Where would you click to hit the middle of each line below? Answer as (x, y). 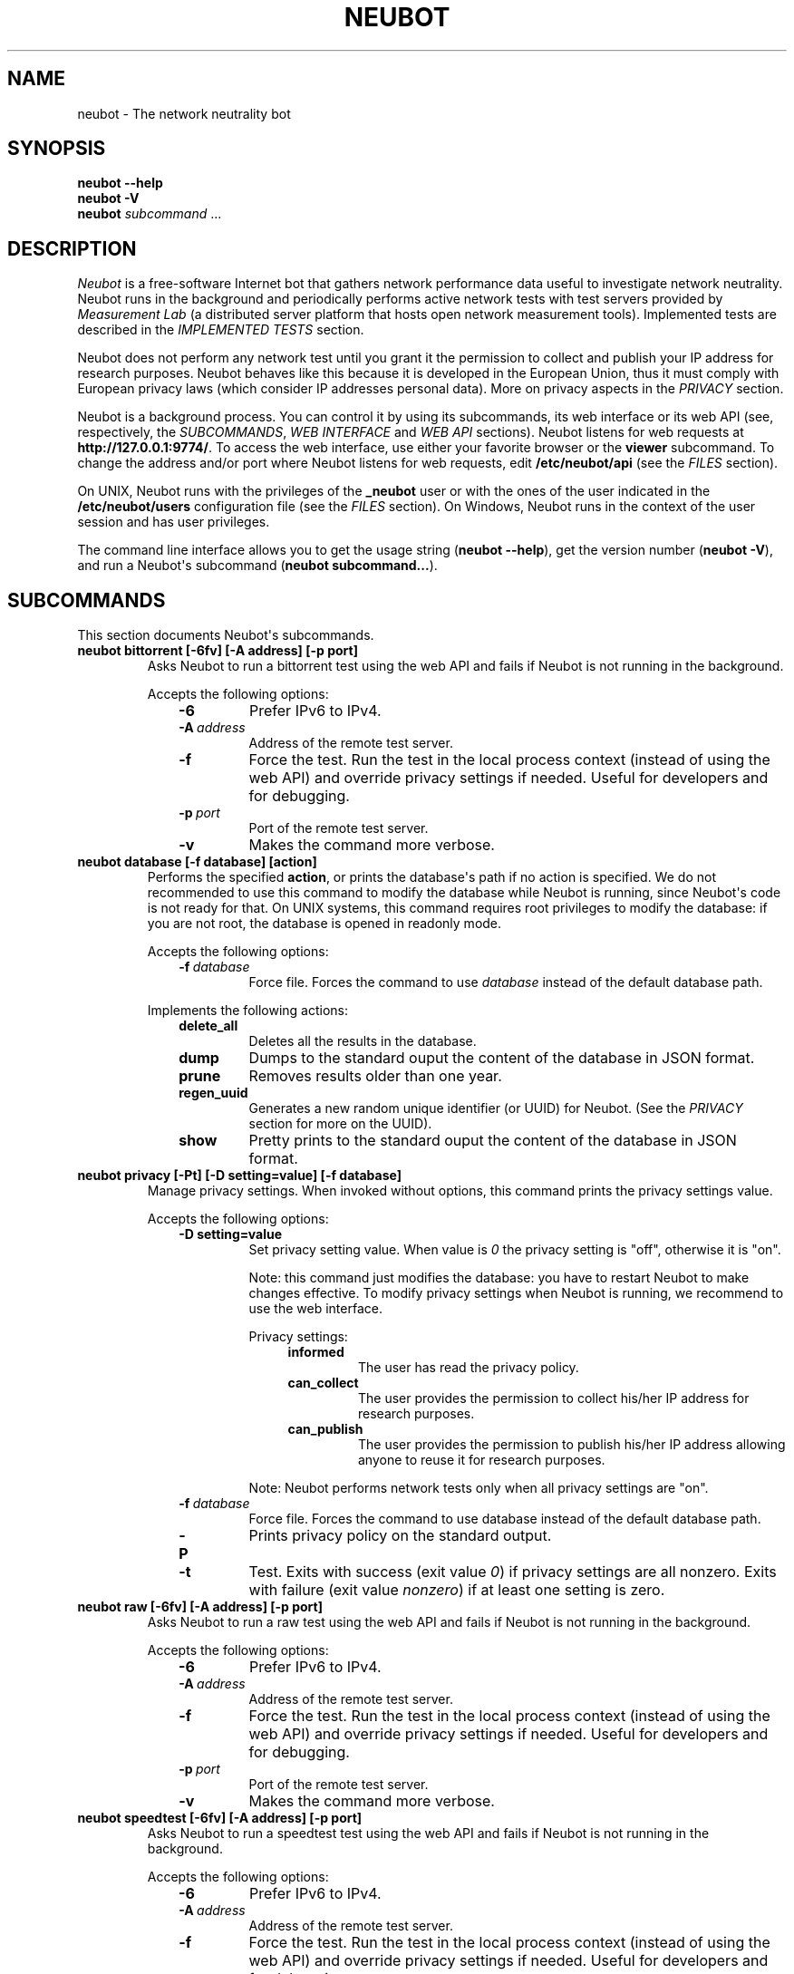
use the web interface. (315, 1309)
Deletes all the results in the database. (363, 1041)
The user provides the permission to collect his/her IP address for (554, 1398)
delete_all (208, 1026)
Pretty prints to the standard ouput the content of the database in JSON (493, 1141)
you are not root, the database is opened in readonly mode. (324, 924)
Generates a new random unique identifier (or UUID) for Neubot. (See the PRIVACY (496, 1108)
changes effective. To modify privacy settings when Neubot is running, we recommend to (516, 1293)
